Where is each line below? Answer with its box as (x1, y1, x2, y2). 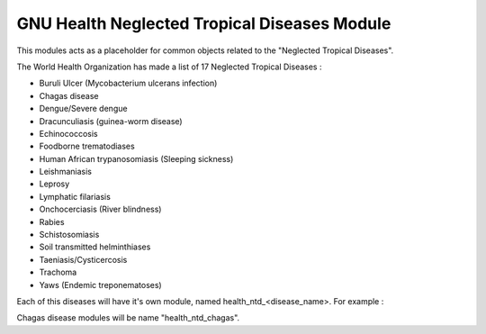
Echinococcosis (39, 128, 98, 139)
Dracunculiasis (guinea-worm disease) (39, 115, 184, 126)
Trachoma (39, 266, 77, 278)
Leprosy (39, 178, 70, 189)
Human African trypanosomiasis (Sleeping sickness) (39, 153, 234, 164)
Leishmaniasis (39, 167, 92, 177)
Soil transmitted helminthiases (39, 241, 151, 252)
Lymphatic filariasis (39, 191, 112, 202)
